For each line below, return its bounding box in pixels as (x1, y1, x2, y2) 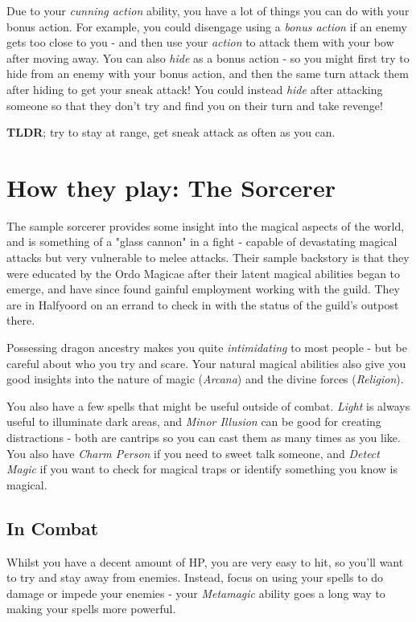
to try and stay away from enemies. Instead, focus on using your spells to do (6, 569, 384, 586)
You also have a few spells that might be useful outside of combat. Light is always (6, 397, 410, 414)
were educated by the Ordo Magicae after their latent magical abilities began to (6, 264, 401, 281)
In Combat (6, 515, 99, 540)
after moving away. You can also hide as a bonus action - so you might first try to (6, 49, 410, 66)
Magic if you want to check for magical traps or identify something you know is (6, 460, 397, 477)
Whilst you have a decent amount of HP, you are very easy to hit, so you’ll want (6, 553, 404, 570)
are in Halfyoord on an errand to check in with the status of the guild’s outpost (6, 296, 399, 313)
